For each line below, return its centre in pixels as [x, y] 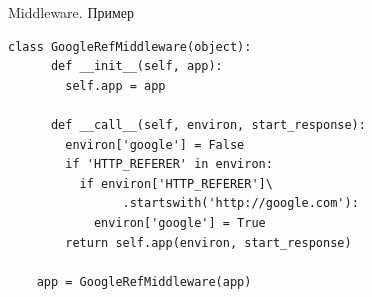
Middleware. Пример [71, 12]
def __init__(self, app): [136, 66]
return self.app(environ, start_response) [208, 242]
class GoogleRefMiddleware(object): [130, 46]
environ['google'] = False [155, 144]
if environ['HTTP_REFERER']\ [176, 183]
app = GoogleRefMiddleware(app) [144, 281]
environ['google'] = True [179, 222]
